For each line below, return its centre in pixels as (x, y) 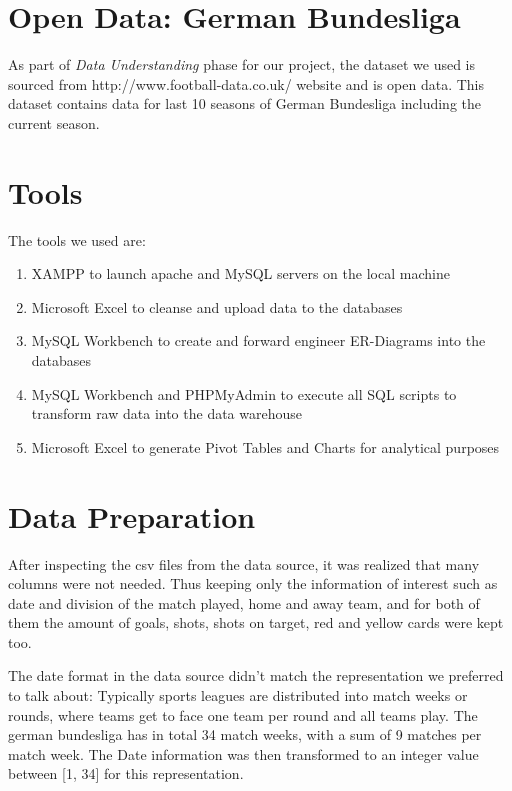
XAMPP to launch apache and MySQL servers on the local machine (240, 273)
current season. (54, 122)
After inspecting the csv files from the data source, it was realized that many (244, 563)
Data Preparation (132, 515)
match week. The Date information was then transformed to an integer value (243, 753)
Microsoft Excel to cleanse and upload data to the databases (217, 306)
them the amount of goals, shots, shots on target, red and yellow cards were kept (256, 622)
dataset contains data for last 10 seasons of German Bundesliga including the (245, 103)
